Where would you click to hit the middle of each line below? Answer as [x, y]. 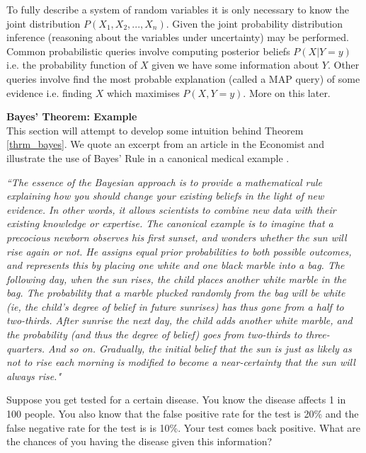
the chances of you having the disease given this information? [139, 441]
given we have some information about [235, 65]
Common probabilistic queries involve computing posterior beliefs [148, 51]
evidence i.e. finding [49, 92]
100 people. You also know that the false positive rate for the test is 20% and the [183, 414]
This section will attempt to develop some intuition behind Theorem [155, 130]
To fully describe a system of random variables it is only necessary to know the [178, 9]
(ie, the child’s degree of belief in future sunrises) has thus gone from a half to [175, 306]
